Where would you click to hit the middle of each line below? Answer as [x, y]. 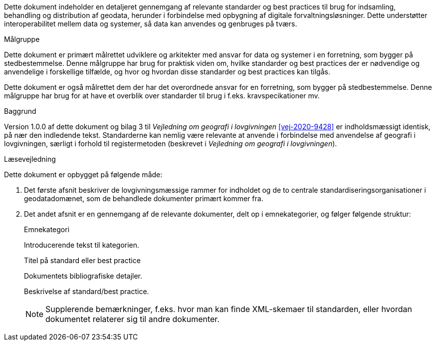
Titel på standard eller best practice [82, 260]
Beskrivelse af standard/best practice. [87, 291]
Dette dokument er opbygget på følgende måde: [83, 174]
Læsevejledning [30, 159]
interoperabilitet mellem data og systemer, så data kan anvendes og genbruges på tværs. [151, 24]
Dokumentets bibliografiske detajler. [83, 276]
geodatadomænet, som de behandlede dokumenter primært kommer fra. [144, 198]
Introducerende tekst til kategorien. [82, 245]
